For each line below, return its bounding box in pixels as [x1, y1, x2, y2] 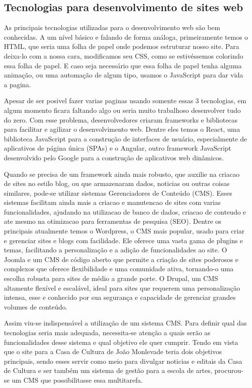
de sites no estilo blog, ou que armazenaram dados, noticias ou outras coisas [4, 178, 230, 188]
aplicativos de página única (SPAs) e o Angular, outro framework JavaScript [4, 143, 231, 153]
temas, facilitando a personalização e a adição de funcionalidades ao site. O [4, 245, 227, 255]
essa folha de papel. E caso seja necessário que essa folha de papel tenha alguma [4, 60, 242, 70]
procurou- [214, 365, 244, 375]
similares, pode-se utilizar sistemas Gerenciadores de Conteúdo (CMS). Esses [4, 187, 232, 198]
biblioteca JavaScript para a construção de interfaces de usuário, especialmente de [4, 133, 247, 143]
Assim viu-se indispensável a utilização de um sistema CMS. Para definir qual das [4, 318, 247, 328]
